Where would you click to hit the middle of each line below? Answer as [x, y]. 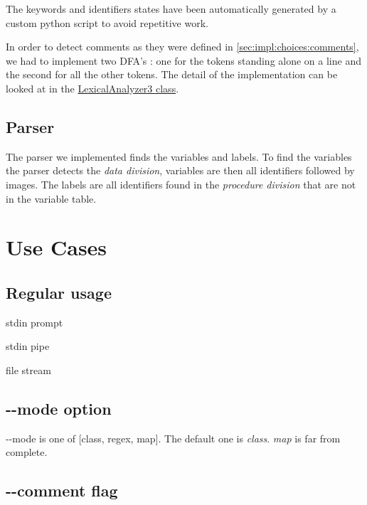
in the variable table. [51, 198]
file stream [28, 370]
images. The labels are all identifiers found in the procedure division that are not [181, 184]
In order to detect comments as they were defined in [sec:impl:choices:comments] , [182, 47]
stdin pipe [28, 346]
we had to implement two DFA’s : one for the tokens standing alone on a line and [183, 60]
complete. [27, 452]
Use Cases [57, 247]
